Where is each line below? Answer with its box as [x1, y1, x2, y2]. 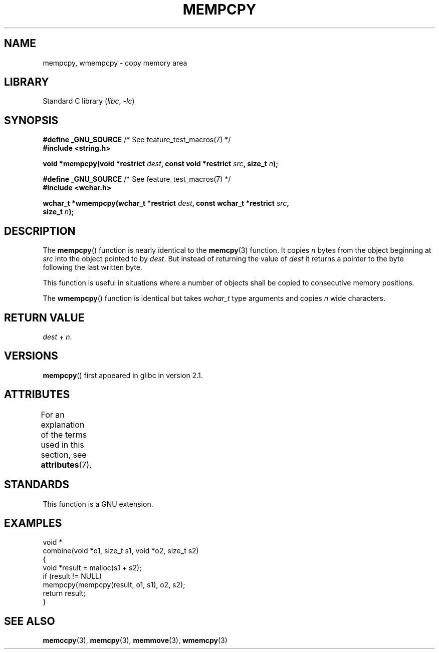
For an [41, 409, 65, 420]
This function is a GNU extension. [43, 499, 153, 508]
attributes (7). [41, 459, 92, 470]
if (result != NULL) [43, 572, 102, 581]
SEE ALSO [4, 614, 55, 627]
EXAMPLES [4, 516, 62, 529]
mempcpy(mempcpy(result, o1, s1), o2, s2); [43, 580, 185, 589]
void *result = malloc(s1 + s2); [43, 563, 142, 572]
